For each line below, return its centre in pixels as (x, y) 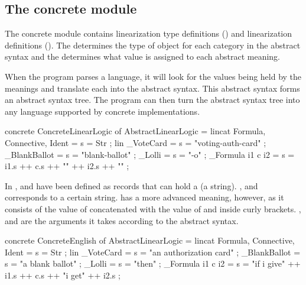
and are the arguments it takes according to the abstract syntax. (122, 220)
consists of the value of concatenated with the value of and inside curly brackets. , (153, 208)
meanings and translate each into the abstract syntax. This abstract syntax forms (152, 88)
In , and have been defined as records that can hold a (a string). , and (131, 185)
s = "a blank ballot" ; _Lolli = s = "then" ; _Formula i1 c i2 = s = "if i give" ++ (153, 263)
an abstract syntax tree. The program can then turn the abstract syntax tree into (152, 100)
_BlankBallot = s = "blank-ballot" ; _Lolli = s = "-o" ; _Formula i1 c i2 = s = (150, 154)
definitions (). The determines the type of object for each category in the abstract (153, 45)
